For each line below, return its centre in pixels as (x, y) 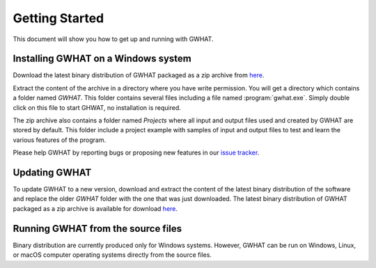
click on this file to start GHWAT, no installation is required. (97, 107)
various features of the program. (60, 140)
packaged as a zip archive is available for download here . (95, 208)
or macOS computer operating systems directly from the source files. (112, 255)
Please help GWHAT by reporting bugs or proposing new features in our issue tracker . (136, 152)
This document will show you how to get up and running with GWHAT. (113, 39)
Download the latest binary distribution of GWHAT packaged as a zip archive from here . (139, 75)
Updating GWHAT (52, 173)
